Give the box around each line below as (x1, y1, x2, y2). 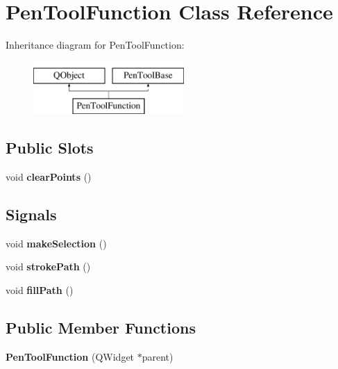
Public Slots (6, 137, 94, 158)
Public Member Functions (6, 317, 196, 338)
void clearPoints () (6, 170, 92, 184)
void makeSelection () (6, 236, 107, 250)
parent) (142, 349, 174, 363)
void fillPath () (6, 283, 74, 297)
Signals (6, 204, 57, 225)
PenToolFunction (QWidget (6, 349, 135, 363)
